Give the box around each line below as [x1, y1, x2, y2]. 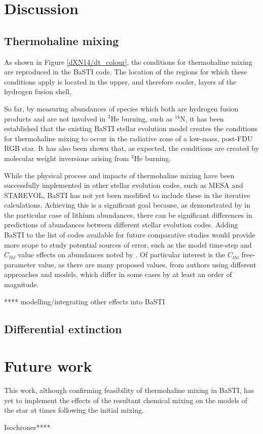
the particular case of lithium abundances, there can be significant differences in [4, 209, 252, 220]
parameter [4, 259, 36, 269]
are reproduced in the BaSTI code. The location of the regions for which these [4, 66, 247, 77]
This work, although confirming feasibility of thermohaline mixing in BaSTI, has [4, 385, 254, 396]
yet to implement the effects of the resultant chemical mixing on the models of [4, 394, 248, 405]
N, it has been [180, 113, 224, 124]
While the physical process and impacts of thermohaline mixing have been [4, 170, 235, 180]
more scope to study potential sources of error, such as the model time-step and [4, 239, 252, 250]
